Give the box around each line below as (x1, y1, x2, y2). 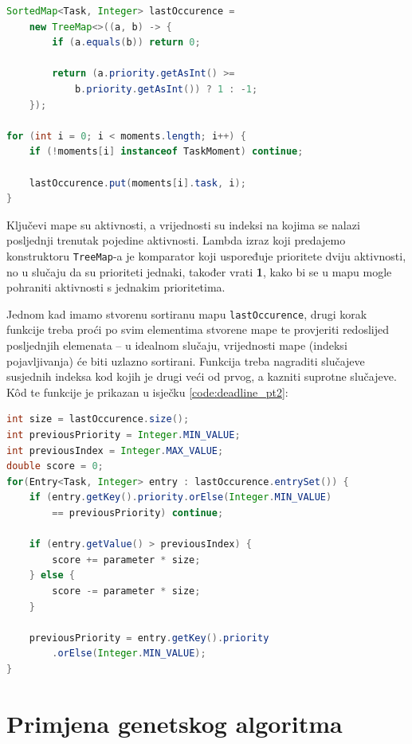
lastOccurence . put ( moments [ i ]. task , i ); (29, 177, 246, 189)
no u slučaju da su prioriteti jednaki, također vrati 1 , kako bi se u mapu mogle (6, 263, 392, 280)
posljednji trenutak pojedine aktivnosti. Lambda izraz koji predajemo (6, 232, 346, 249)
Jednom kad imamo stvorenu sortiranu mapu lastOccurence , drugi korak (6, 305, 367, 322)
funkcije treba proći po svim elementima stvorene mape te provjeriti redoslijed (6, 321, 389, 338)
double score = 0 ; (6, 460, 104, 472)
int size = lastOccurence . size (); (6, 413, 190, 425)
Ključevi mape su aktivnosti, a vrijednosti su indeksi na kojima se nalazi (6, 216, 360, 233)
